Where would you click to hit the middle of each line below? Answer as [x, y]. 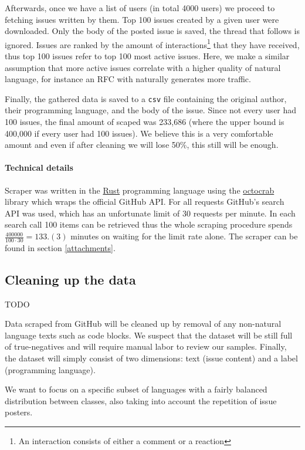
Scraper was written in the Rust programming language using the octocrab [140, 190]
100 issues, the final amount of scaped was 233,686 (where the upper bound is [145, 122]
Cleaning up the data [70, 279]
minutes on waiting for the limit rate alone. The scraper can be [184, 236]
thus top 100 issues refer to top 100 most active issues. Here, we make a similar [147, 56]
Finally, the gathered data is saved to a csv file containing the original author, [146, 98]
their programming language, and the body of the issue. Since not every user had [151, 110]
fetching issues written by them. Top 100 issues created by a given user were [142, 19]
